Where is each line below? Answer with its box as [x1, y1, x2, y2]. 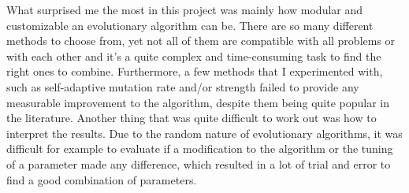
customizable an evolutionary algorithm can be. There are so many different [6, 17, 374, 33]
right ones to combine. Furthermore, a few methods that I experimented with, [6, 63, 383, 80]
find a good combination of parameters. [6, 171, 197, 187]
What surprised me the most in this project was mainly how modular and [6, 2, 363, 17]
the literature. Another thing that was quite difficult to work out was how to [6, 109, 377, 126]
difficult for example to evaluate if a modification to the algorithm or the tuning [6, 140, 393, 157]
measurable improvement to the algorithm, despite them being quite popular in [6, 94, 390, 110]
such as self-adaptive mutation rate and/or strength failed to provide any [6, 78, 359, 95]
